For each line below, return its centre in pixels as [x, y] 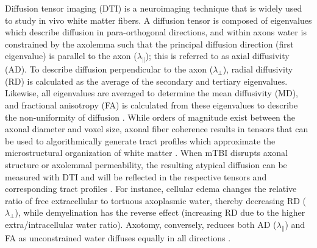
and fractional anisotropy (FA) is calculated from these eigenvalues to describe [151, 105]
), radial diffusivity [258, 69]
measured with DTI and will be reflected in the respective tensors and [136, 176]
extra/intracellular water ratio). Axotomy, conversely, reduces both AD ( [141, 224]
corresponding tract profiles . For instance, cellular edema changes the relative [151, 189]
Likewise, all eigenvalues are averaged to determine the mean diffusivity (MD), [151, 93]
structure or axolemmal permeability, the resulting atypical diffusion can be [146, 164]
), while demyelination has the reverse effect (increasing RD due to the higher [160, 212]
